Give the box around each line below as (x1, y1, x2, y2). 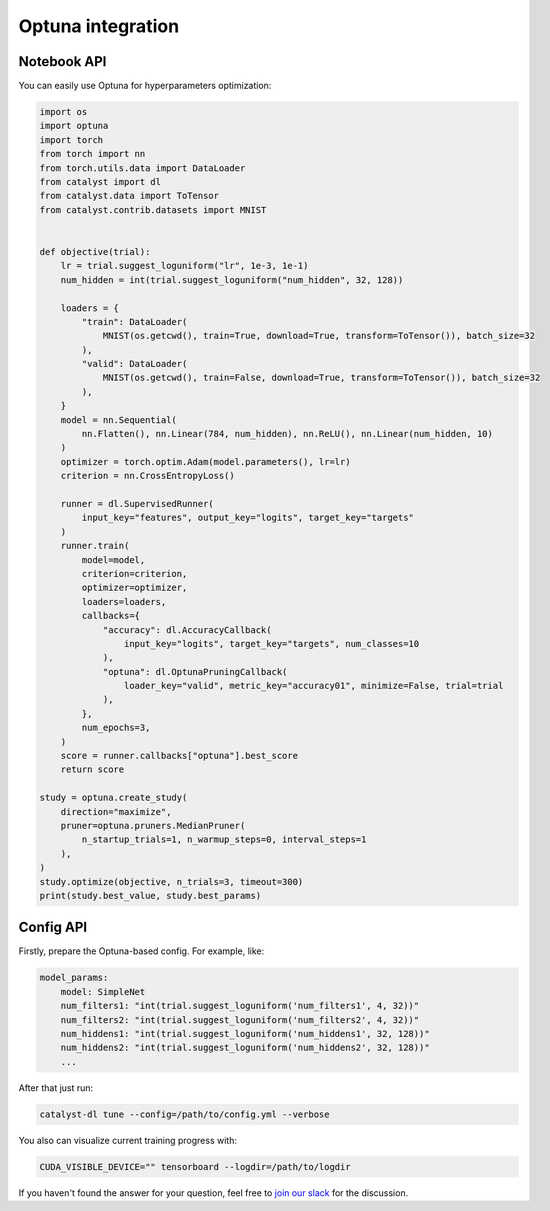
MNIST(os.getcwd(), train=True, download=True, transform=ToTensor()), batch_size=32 (102, 330, 535, 342)
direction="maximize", (60, 806, 172, 817)
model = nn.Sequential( (60, 414, 177, 425)
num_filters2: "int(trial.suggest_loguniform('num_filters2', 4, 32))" (60, 1014, 420, 1025)
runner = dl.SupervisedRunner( (60, 498, 214, 509)
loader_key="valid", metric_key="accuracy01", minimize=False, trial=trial (123, 680, 504, 692)
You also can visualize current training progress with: (18, 1134, 237, 1146)
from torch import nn (39, 148, 146, 160)
